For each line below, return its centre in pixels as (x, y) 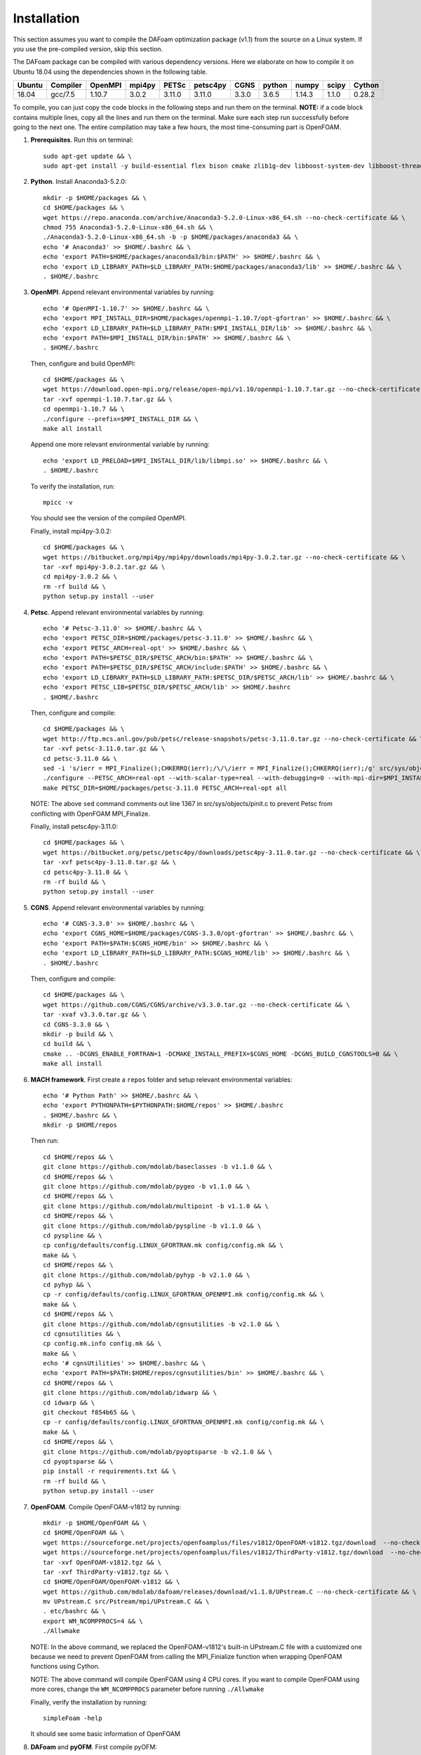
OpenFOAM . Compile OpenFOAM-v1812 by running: (106, 1506)
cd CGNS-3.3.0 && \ (76, 1024)
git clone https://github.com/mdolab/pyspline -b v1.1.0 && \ (152, 1226)
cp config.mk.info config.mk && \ (102, 1344)
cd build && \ (67, 1044)
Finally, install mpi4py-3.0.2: (71, 531)
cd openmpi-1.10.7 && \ (84, 409)
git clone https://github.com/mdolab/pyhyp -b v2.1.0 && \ (147, 1275)
